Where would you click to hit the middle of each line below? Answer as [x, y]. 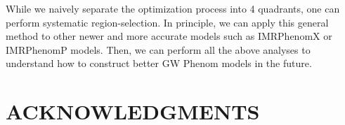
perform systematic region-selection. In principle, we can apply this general [167, 22]
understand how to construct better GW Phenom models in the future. [159, 63]
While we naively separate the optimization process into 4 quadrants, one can [173, 8]
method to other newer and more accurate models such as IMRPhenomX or [169, 36]
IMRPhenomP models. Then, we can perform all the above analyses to [158, 49]
